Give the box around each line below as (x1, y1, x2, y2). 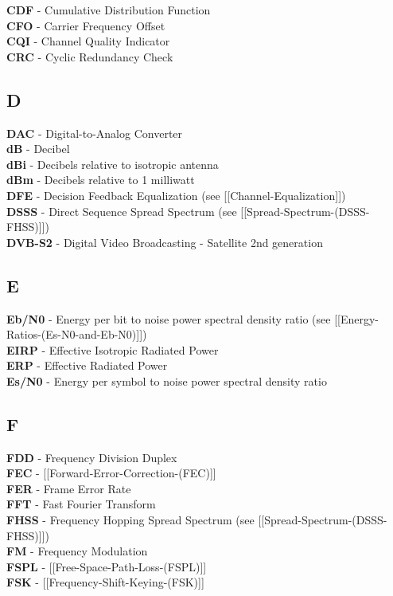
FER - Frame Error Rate (6, 480, 131, 496)
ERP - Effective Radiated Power (6, 357, 168, 374)
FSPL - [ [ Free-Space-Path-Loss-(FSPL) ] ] (6, 558, 207, 574)
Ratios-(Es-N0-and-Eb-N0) (6, 326, 137, 343)
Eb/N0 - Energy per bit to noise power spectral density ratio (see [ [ (6, 310, 340, 327)
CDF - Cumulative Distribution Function (6, 2, 211, 18)
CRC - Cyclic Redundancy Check (6, 48, 173, 65)
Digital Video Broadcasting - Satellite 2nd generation (63, 233, 323, 250)
